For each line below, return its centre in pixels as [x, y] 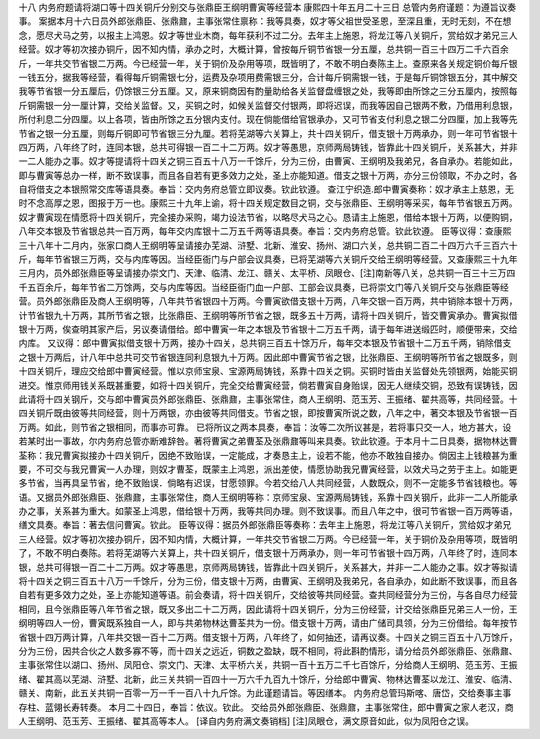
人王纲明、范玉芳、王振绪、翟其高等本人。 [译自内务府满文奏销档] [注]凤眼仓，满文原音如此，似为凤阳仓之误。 [246, 721]
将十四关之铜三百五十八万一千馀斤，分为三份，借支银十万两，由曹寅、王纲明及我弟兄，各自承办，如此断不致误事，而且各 [268, 581]
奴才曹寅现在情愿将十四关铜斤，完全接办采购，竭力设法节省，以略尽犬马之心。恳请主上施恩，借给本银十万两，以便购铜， [268, 217]
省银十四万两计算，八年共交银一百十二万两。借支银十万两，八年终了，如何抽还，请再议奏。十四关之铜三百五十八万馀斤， [268, 637]
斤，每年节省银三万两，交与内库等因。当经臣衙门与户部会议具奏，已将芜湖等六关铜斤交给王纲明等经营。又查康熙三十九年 [268, 259]
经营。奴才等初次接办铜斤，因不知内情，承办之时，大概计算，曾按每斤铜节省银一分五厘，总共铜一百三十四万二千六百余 [263, 49]
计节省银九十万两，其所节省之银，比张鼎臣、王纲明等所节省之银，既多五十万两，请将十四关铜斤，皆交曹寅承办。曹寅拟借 [268, 315]
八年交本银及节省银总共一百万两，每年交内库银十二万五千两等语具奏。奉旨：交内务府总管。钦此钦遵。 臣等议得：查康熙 [265, 231]
